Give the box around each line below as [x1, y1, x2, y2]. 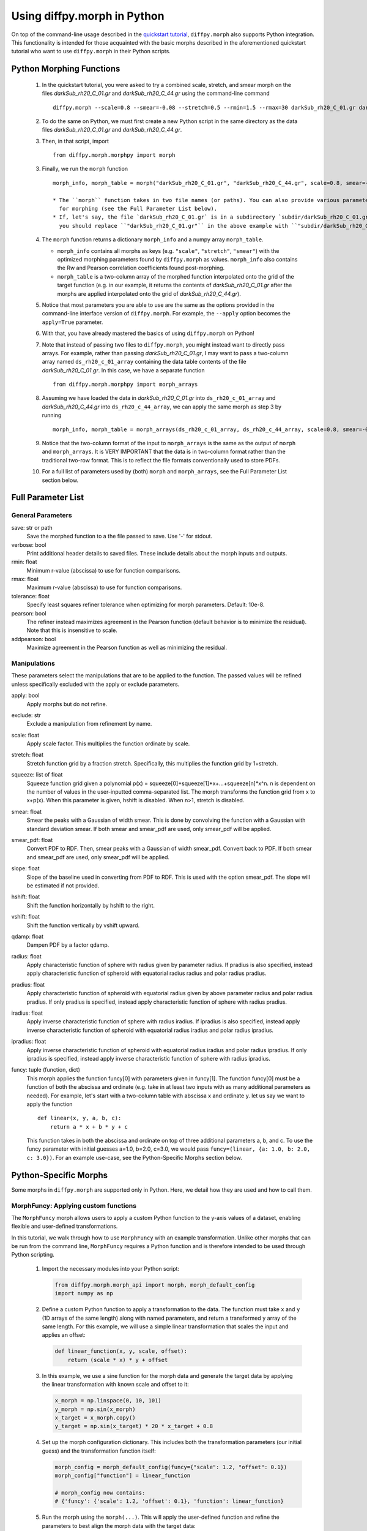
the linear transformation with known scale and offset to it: [42, 1381, 189, 1388]
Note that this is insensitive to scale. [26, 626, 117, 634]
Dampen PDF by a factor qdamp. [26, 941, 109, 949]
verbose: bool [11, 541, 46, 548]
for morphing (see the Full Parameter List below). [59, 205, 217, 213]
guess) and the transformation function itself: [42, 1447, 156, 1454]
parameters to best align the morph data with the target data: [42, 1522, 196, 1529]
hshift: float [11, 893, 40, 900]
